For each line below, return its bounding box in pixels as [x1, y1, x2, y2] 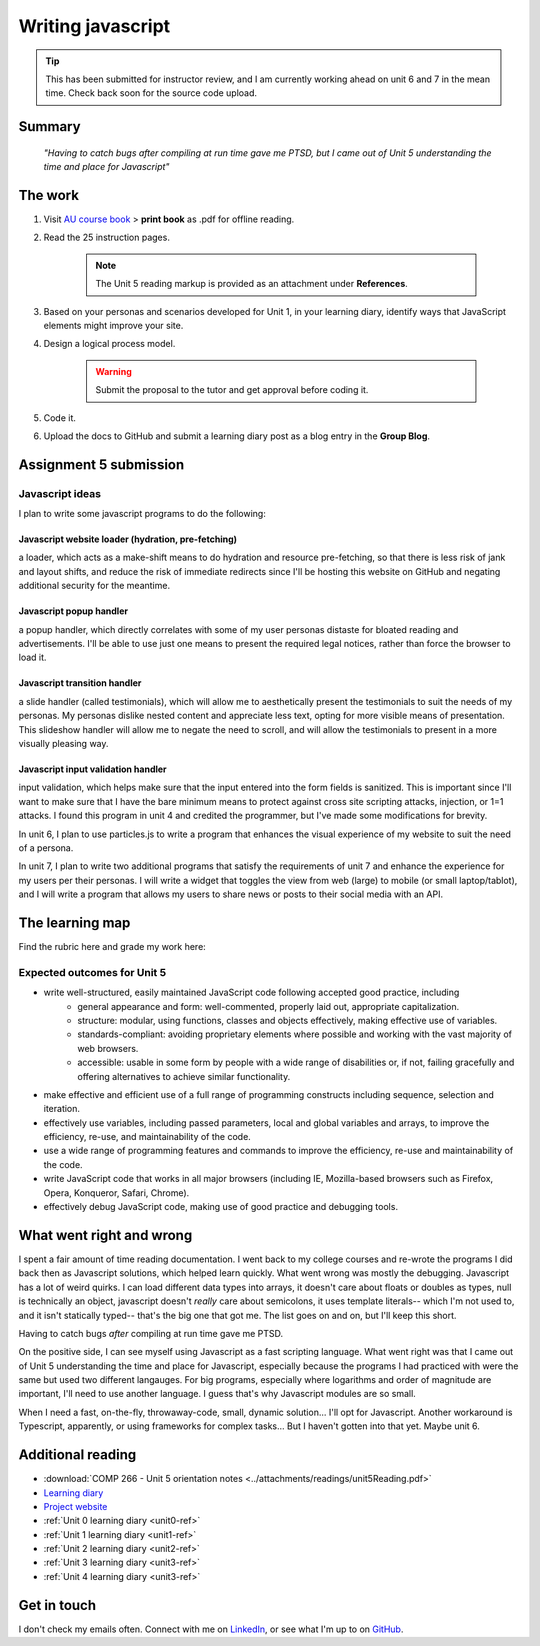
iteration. [43, 1103, 80, 1115]
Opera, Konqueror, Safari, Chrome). [43, 1186, 190, 1199]
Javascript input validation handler [18, 763, 167, 775]
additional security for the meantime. [18, 580, 170, 592]
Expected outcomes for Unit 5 [18, 965, 167, 979]
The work [18, 186, 80, 204]
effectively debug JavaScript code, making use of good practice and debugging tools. [43, 1201, 399, 1213]
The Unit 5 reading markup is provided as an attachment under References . [95, 278, 409, 290]
